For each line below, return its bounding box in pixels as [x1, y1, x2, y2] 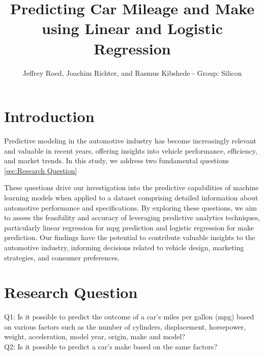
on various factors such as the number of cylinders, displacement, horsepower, [4, 321, 246, 332]
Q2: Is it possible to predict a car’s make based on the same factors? [4, 341, 218, 352]
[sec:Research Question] [4, 165, 77, 175]
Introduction [4, 106, 95, 127]
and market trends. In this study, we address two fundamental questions [4, 155, 229, 166]
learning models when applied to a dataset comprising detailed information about [4, 192, 258, 202]
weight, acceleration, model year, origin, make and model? [4, 331, 185, 342]
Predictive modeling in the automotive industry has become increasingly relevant [4, 135, 257, 146]
